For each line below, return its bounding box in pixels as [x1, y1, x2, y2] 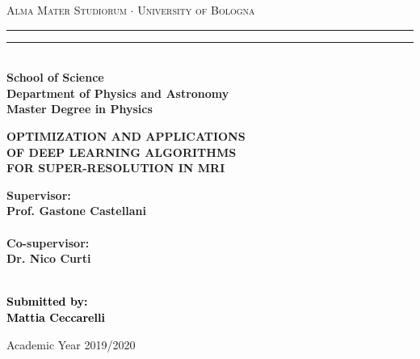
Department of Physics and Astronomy [6, 84, 229, 101]
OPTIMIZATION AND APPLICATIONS [6, 127, 246, 144]
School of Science [6, 69, 104, 86]
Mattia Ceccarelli [6, 308, 105, 325]
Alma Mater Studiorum [6, 2, 127, 18]
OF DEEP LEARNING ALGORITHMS [6, 143, 237, 160]
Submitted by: [6, 293, 88, 310]
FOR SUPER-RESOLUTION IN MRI [6, 159, 225, 176]
